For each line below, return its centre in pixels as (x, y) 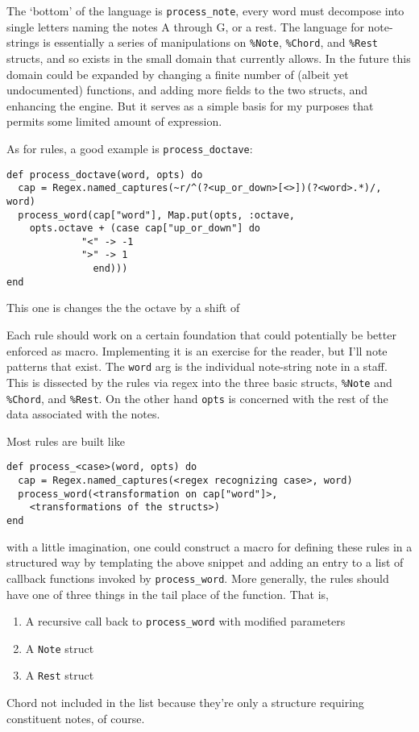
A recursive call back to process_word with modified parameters (185, 621)
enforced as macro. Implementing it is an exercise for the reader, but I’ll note (197, 350)
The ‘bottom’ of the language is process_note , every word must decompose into (205, 10)
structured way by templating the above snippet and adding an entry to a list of (205, 562)
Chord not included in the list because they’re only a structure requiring (185, 703)
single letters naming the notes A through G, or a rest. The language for (185, 26)
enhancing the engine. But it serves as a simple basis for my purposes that (190, 105)
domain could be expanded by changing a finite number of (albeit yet (178, 74)
